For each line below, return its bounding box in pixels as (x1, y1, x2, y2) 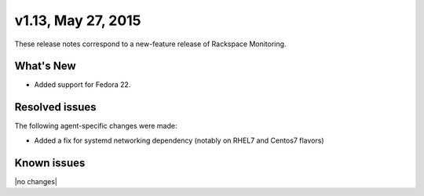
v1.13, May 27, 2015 (14, 12, 141, 29)
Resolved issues (14, 100, 97, 114)
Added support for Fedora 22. (34, 80, 131, 89)
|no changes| (14, 176, 58, 186)
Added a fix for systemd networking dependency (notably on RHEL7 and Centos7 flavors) (34, 136, 324, 145)
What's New (14, 60, 76, 73)
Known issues (14, 156, 86, 169)
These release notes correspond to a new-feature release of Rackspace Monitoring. (14, 39, 287, 49)
